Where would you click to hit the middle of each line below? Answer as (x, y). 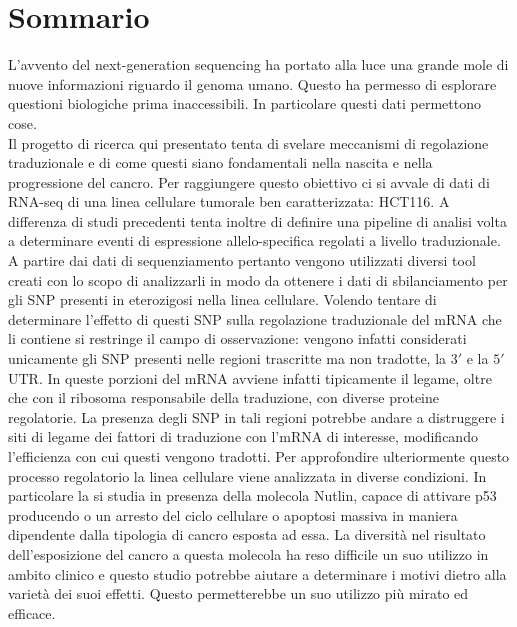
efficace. (32, 612)
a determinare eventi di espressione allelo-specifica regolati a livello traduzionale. (254, 240)
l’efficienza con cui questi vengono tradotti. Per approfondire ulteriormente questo (259, 456)
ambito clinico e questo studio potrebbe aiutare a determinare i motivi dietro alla (257, 573)
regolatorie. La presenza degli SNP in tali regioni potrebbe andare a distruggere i (256, 416)
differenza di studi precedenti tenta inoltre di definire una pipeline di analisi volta (257, 220)
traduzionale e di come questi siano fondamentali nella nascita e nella (220, 162)
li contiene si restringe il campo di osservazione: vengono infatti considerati (237, 338)
